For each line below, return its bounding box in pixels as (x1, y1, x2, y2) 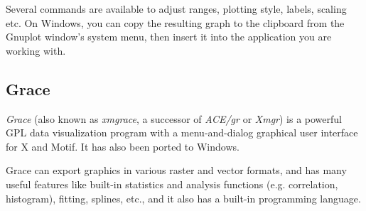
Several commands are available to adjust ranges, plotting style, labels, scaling (6, 1, 347, 16)
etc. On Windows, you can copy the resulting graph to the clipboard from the (6, 15, 345, 30)
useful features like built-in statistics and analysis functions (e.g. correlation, (6, 176, 338, 191)
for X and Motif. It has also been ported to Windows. (6, 139, 239, 153)
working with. (6, 43, 66, 58)
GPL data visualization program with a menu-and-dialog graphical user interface (6, 125, 358, 140)
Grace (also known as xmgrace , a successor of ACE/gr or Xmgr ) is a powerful (6, 111, 343, 126)
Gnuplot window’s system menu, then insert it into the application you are (6, 29, 332, 44)
